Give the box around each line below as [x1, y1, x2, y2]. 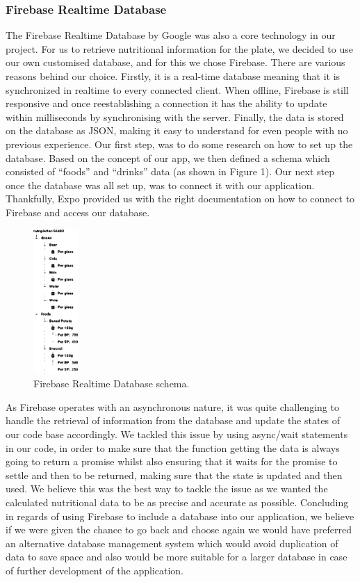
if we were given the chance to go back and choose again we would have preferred [6, 522, 352, 537]
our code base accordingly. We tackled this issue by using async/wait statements [6, 426, 348, 441]
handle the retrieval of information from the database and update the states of [6, 413, 341, 428]
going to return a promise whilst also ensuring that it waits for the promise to [6, 454, 338, 469]
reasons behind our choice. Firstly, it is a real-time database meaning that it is [6, 69, 341, 83]
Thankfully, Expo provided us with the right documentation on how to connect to [6, 191, 355, 206]
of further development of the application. [6, 563, 184, 577]
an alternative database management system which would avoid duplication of [6, 535, 338, 550]
